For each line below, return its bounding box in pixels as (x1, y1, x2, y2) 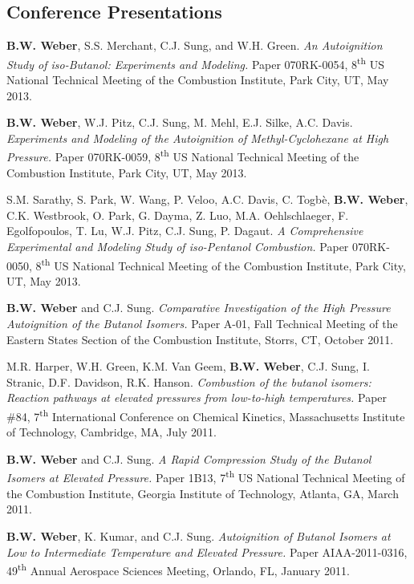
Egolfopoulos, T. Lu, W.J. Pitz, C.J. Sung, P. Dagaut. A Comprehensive (6, 222, 363, 239)
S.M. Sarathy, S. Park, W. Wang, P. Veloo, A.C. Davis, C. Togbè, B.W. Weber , (6, 191, 408, 208)
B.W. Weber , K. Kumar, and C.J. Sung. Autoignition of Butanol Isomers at (6, 527, 391, 544)
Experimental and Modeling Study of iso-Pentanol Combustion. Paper (6, 238, 349, 255)
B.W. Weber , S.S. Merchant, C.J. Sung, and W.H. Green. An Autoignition (6, 37, 383, 54)
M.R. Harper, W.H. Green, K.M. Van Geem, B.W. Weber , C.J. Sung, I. (6, 358, 370, 375)
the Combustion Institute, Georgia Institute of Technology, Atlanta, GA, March (6, 485, 399, 501)
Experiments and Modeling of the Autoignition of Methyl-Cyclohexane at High (6, 129, 389, 146)
